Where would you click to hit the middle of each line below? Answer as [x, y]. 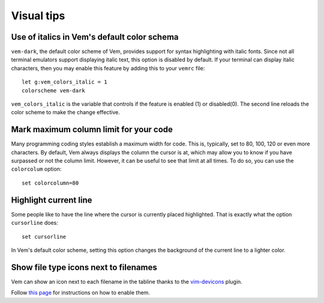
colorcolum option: [36, 169]
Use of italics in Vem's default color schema [95, 37]
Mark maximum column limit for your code [92, 130]
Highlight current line [52, 200]
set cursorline [44, 237]
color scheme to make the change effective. [65, 112]
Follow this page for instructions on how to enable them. [80, 293]
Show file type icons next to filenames [84, 267]
